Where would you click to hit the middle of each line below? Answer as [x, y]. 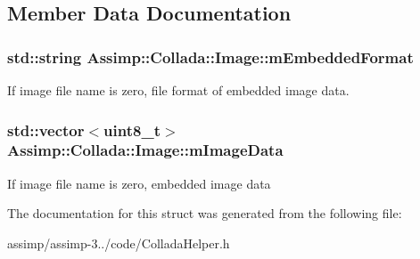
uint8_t [132, 129]
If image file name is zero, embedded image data [139, 183]
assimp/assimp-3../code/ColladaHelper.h [119, 243]
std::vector [46, 129]
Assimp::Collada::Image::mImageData [145, 150]
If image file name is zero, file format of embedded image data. [178, 90]
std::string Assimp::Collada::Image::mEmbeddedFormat [210, 57]
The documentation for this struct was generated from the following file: [205, 213]
